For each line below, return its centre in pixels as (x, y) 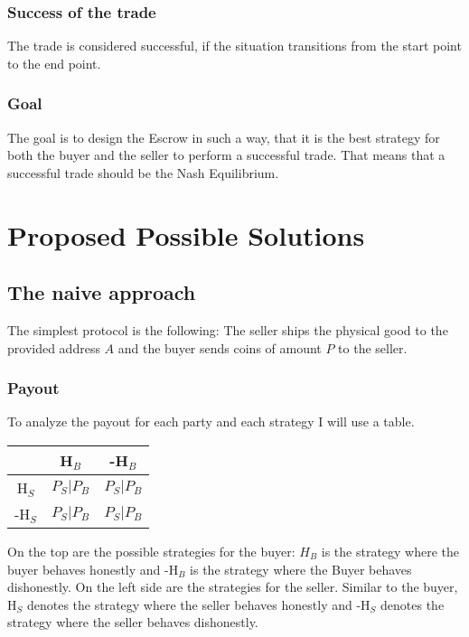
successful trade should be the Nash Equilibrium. (143, 172)
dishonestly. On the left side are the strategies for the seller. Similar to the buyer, (233, 587)
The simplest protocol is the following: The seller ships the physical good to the (228, 329)
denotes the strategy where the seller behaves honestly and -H (198, 604)
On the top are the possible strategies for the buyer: (151, 551)
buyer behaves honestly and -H (93, 569)
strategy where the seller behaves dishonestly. (133, 622)
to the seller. (373, 347)
